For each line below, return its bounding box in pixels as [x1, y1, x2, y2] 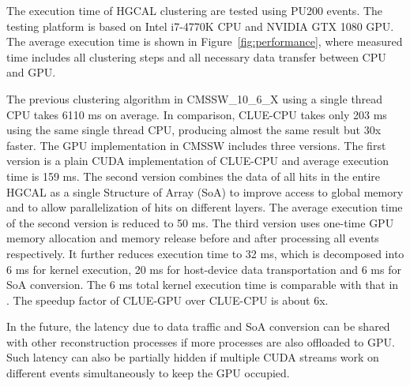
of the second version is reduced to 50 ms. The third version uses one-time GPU [6, 214, 394, 230]
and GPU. [6, 64, 56, 81]
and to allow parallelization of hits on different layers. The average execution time [6, 199, 403, 215]
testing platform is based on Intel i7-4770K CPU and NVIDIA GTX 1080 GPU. [6, 17, 394, 34]
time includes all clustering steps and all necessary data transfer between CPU [6, 48, 386, 65]
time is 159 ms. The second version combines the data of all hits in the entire [6, 167, 380, 184]
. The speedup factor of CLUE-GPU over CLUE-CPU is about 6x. [6, 291, 329, 308]
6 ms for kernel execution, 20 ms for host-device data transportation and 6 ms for [6, 260, 401, 277]
